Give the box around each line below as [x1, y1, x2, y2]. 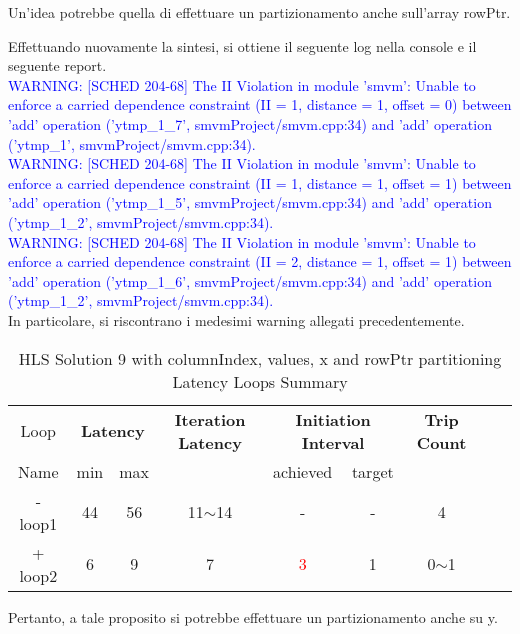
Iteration [174, 407, 246, 431]
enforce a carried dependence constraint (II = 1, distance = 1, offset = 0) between [8, 94, 512, 115]
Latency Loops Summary [172, 369, 348, 393]
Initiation [295, 407, 371, 431]
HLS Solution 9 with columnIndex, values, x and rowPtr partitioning [18, 346, 502, 370]
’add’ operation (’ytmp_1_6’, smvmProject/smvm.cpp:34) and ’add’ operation [8, 270, 492, 291]
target [351, 459, 394, 483]
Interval [301, 430, 365, 454]
